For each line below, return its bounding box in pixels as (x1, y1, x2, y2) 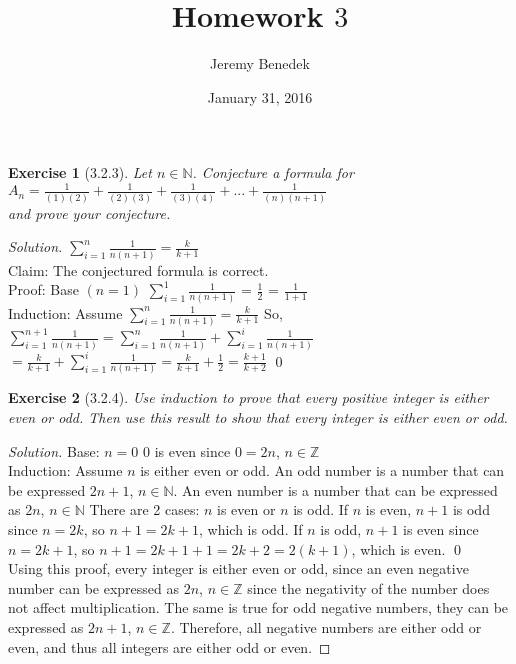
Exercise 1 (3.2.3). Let (8, 162, 152, 183)
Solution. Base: (8, 440, 100, 461)
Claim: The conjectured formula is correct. (8, 259, 269, 280)
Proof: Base (8, 279, 79, 300)
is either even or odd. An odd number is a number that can (140, 460, 505, 481)
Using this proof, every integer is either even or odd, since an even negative (8, 558, 469, 579)
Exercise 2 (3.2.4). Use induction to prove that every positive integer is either (8, 387, 489, 408)
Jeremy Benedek (210, 53, 310, 74)
